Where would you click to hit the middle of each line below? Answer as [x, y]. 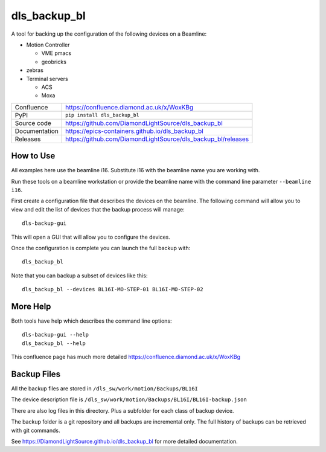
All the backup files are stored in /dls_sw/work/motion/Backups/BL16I [105, 389]
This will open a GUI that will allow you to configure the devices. [91, 237]
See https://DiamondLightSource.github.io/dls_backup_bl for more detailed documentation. [124, 442]
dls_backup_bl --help [54, 343]
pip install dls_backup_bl [102, 115]
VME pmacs [56, 53]
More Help [31, 306]
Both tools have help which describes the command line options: [91, 321]
